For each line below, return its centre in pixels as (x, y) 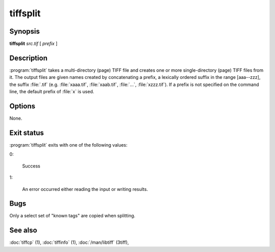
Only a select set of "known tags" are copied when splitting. (72, 216)
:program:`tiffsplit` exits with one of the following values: (68, 145)
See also (23, 230)
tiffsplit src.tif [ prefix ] (34, 44)
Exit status (27, 133)
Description (29, 58)
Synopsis (25, 31)
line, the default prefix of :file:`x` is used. (52, 92)
